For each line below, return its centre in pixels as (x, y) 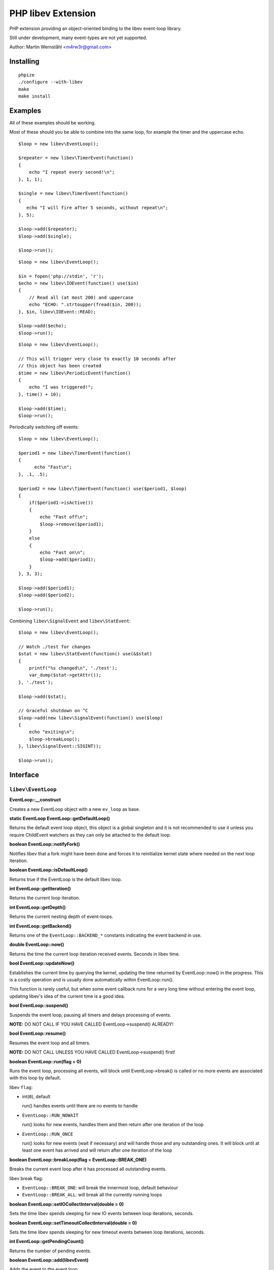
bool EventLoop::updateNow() (42, 963)
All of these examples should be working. (53, 122)
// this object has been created (60, 366)
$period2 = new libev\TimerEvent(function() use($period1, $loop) (103, 488)
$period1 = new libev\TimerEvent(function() (75, 453)
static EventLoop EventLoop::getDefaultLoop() (60, 818)
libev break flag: (26, 1178)
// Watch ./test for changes (55, 647)
